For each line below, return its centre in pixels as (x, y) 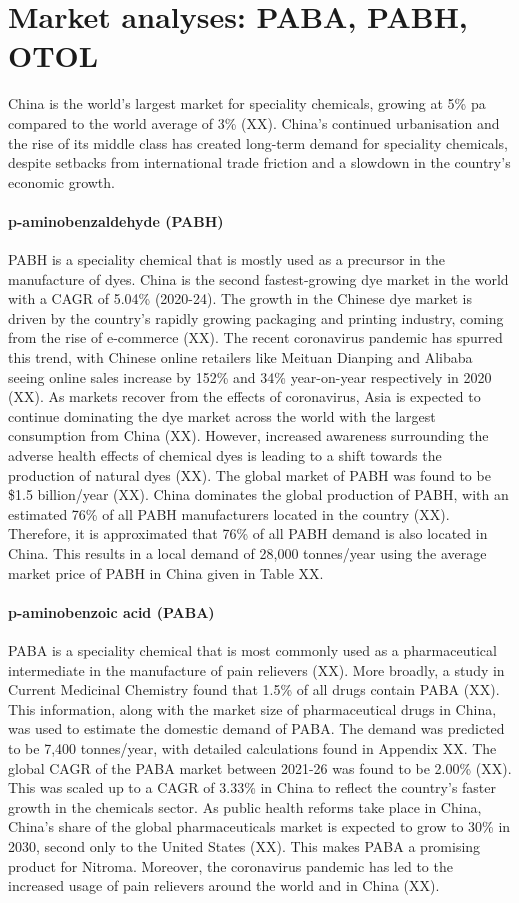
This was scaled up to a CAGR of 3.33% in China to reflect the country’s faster (252, 787)
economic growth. (61, 181)
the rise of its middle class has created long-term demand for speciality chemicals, (258, 142)
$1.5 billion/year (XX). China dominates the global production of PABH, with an (258, 494)
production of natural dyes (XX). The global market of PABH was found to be (249, 474)
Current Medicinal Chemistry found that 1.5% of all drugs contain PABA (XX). (254, 689)
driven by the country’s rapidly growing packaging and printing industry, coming (256, 317)
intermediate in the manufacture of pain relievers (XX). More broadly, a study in (256, 669)
